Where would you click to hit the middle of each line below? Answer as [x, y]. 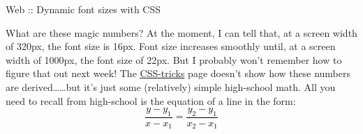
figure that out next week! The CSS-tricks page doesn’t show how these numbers [178, 73]
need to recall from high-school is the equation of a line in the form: [151, 100]
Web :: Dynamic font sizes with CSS [83, 9]
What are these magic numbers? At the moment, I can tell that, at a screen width [181, 32]
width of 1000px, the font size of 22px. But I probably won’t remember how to [174, 59]
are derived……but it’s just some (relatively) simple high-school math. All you [171, 86]
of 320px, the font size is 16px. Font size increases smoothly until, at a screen [171, 46]
